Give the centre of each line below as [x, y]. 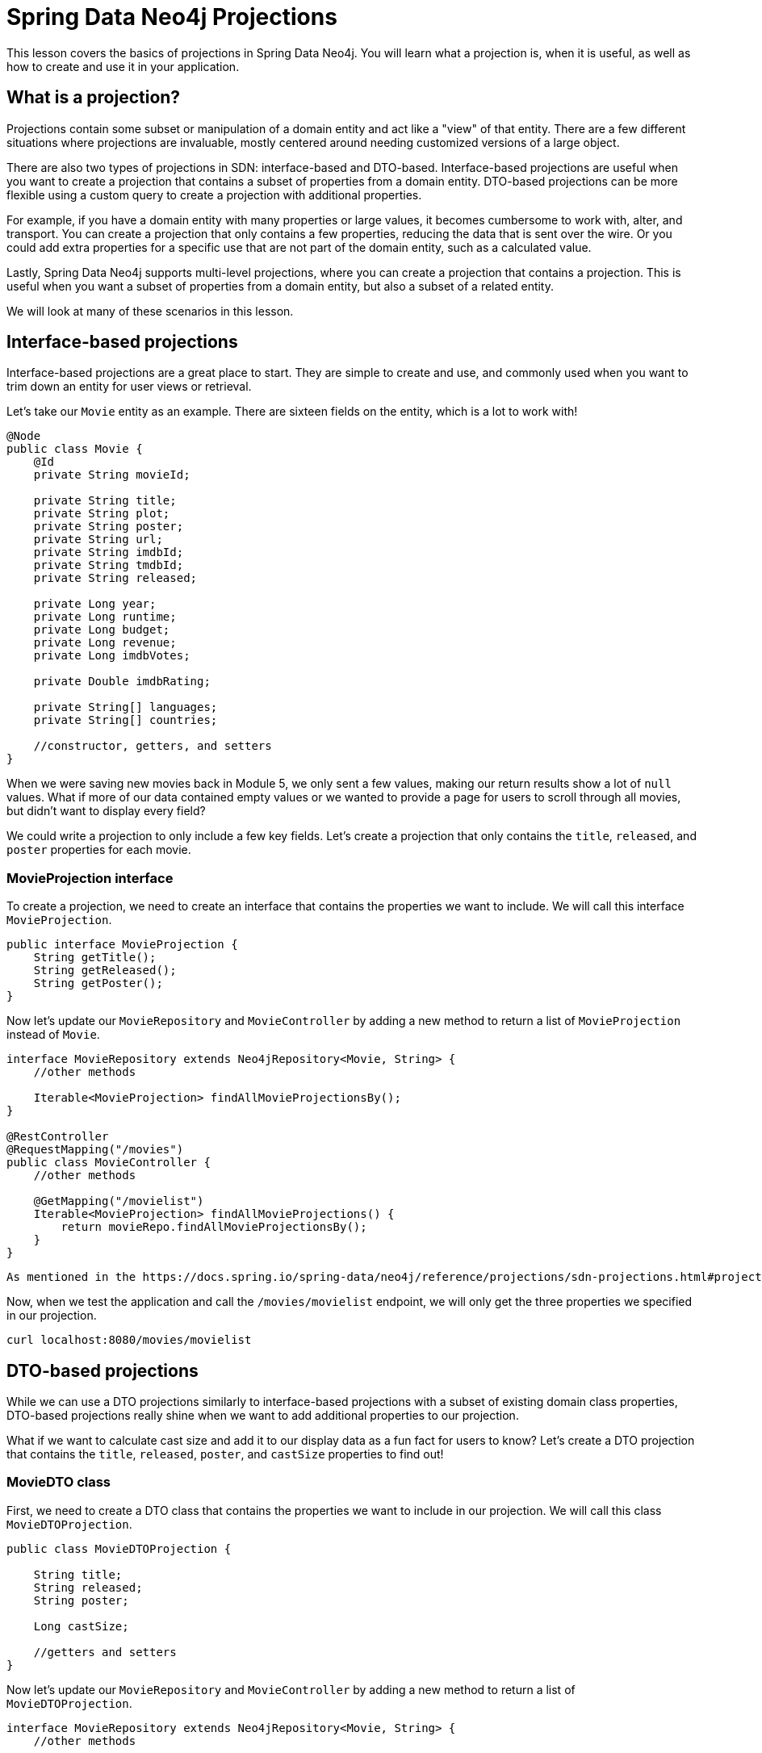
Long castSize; [81, 1626]
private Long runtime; [105, 617]
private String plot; [102, 514]
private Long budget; [102, 630]
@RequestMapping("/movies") [95, 1150]
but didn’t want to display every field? [106, 811]
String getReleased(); [105, 971]
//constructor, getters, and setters [153, 746]
